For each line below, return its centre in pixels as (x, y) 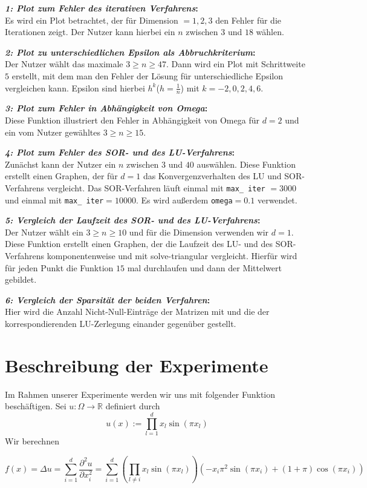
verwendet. (277, 199)
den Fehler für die (248, 20)
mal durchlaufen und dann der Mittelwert (204, 267)
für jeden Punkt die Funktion (59, 267)
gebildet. (21, 279)
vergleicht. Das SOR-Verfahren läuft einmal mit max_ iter (156, 187)
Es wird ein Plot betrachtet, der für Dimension (92, 20)
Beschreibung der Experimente (137, 365)
